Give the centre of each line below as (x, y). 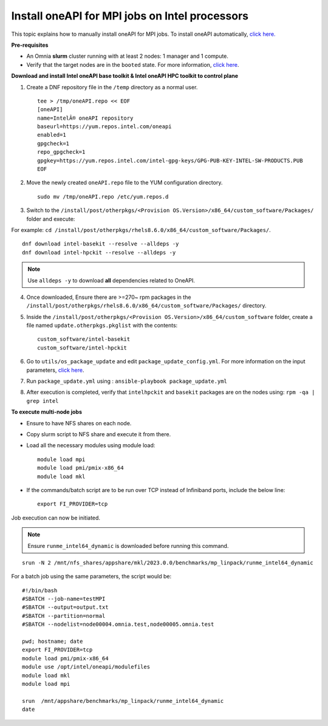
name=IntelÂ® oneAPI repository (85, 118)
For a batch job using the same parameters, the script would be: (91, 577)
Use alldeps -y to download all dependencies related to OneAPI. (111, 280)
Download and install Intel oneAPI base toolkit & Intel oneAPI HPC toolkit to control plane (125, 76)
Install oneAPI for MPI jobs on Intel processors (130, 16)
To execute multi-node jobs (46, 412)
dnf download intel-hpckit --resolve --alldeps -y (99, 252)
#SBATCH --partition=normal (64, 616)
